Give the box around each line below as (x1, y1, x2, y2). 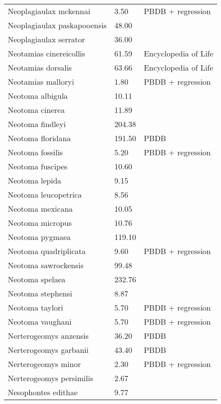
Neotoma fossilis (8, 147, 63, 158)
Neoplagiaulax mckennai (8, 5, 91, 17)
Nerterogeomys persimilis (8, 372, 93, 384)
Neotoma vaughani (8, 316, 72, 327)
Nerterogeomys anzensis (8, 330, 89, 341)
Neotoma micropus (8, 217, 72, 228)
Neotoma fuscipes (8, 161, 68, 172)
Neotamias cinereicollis (8, 48, 85, 59)
